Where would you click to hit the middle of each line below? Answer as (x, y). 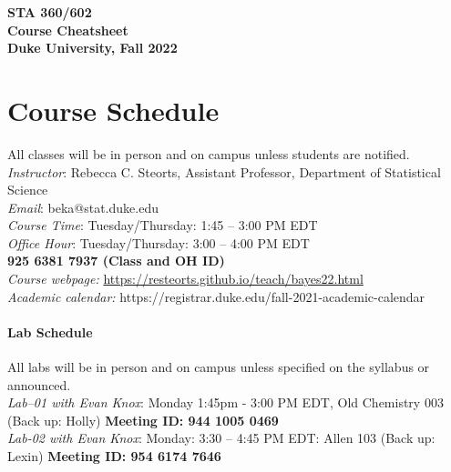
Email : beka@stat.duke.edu (83, 207)
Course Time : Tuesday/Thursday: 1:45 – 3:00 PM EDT (163, 225)
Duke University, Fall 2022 (92, 48)
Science (28, 190)
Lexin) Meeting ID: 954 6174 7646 (114, 456)
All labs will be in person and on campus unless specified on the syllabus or (219, 367)
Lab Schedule (50, 331)
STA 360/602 (50, 12)
